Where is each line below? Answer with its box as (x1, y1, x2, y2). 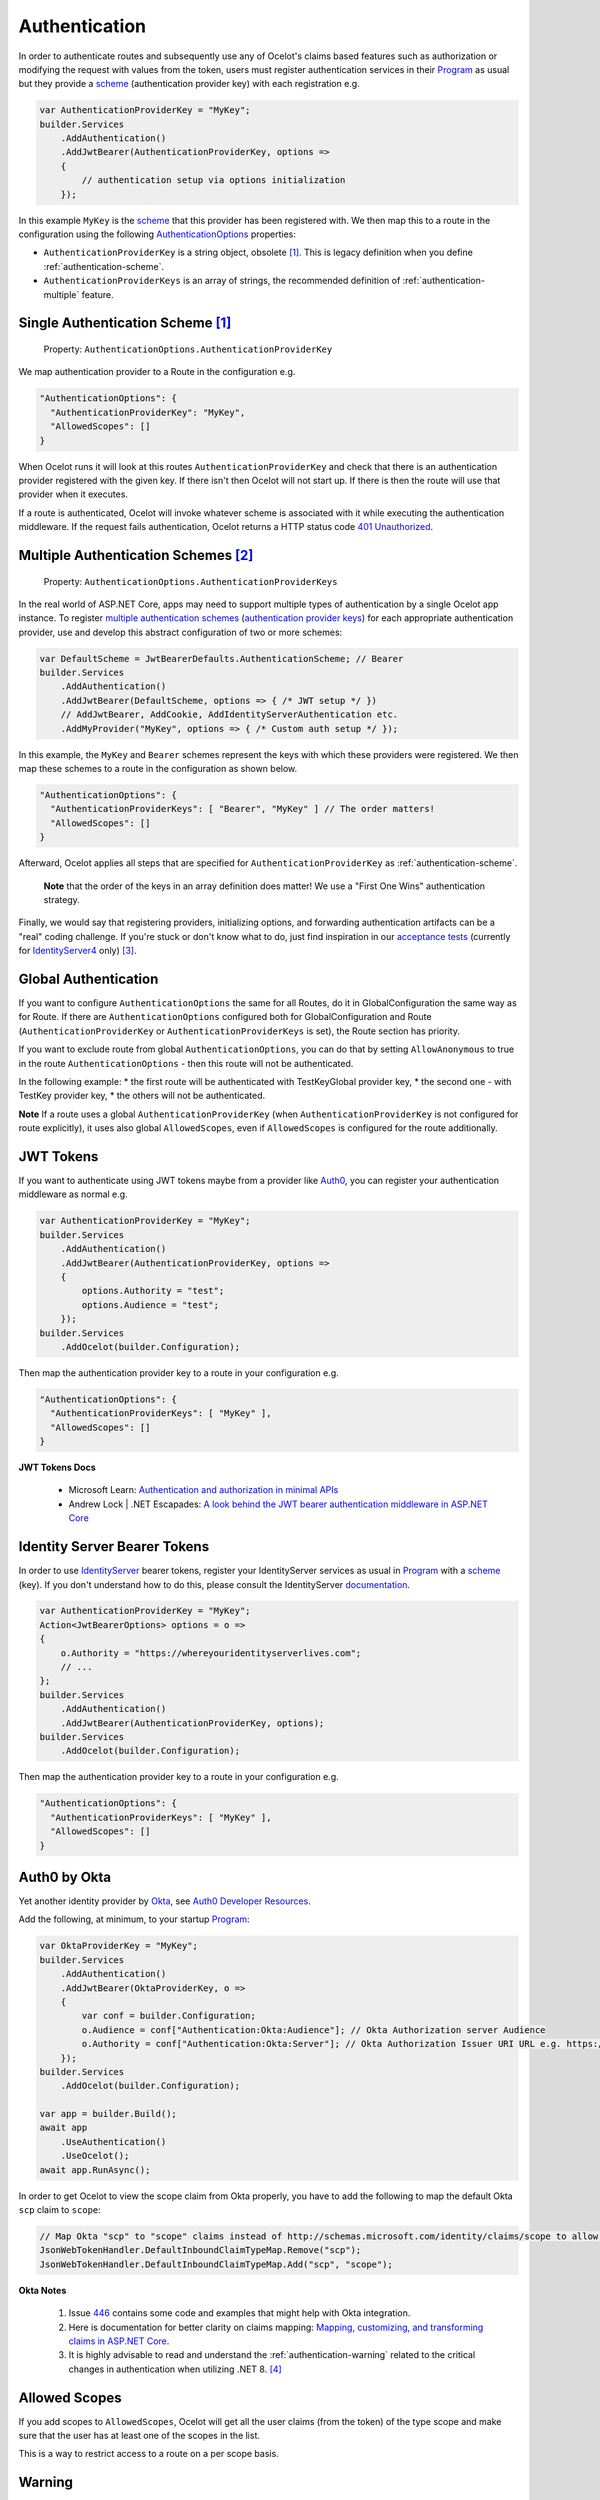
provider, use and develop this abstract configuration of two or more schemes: (18, 626, 343, 638)
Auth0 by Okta (18, 1868, 112, 1885)
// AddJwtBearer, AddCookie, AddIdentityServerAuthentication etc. (60, 709, 399, 720)
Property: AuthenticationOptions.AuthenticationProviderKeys (43, 575, 338, 587)
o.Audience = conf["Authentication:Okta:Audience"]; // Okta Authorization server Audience (81, 2024, 546, 2035)
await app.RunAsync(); (39, 2164, 151, 2175)
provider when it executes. (18, 488, 129, 500)
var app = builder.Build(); (39, 2108, 177, 2120)
